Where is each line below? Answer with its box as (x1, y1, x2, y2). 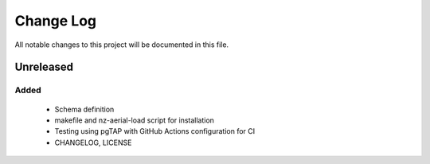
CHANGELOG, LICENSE (54, 138, 132, 147)
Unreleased (14, 61, 74, 74)
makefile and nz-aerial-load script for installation (54, 115, 215, 125)
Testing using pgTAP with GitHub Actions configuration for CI (54, 127, 255, 136)
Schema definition (54, 104, 115, 114)
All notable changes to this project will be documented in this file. (14, 40, 229, 49)
